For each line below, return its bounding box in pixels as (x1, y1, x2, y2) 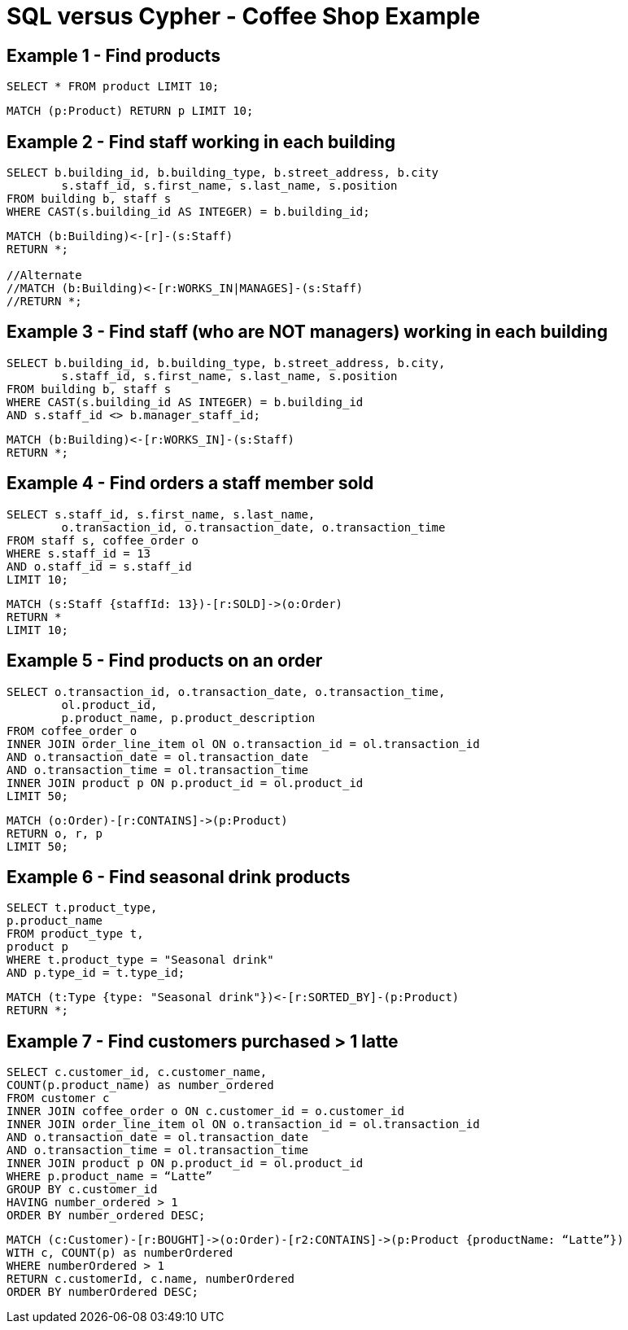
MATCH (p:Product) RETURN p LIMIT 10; (7, 104, 254, 118)
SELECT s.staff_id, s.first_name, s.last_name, (7, 507, 316, 521)
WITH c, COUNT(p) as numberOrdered (7, 1246, 233, 1260)
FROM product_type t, (7, 927, 144, 941)
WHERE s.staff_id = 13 (7, 546, 151, 560)
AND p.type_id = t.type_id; (7, 966, 185, 980)
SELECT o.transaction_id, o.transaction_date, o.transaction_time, (7, 685, 446, 698)
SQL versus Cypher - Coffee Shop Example (7, 2, 481, 30)
